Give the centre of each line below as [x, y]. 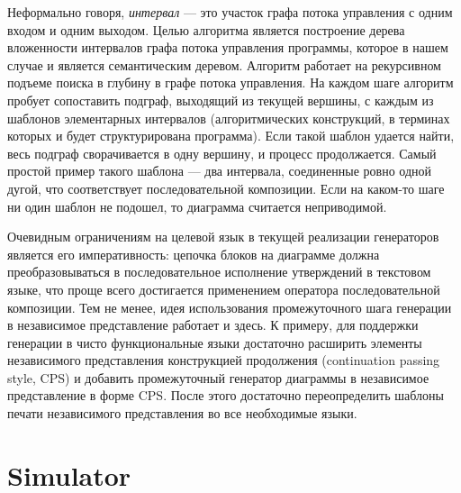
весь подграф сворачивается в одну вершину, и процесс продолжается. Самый [222, 153]
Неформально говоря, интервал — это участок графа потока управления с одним [230, 12]
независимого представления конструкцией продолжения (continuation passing [224, 360]
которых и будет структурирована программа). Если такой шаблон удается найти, [231, 136]
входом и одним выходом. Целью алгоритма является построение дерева [206, 29]
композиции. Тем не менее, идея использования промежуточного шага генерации [230, 307]
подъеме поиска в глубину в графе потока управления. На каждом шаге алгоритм [230, 82]
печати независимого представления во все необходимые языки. [182, 413]
